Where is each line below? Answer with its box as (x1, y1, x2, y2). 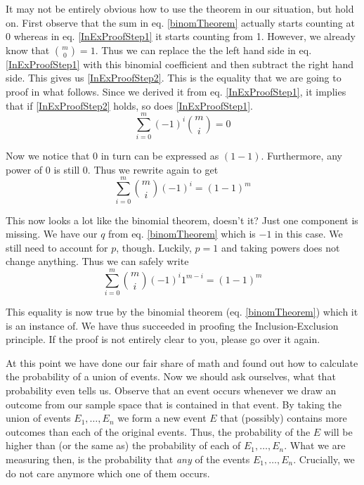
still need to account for (6, 240, 108, 254)
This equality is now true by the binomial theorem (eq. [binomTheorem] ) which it (6, 304, 358, 319)
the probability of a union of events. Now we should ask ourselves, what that (6, 369, 336, 384)
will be (323, 424, 353, 439)
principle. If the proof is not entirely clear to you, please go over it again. (6, 332, 320, 347)
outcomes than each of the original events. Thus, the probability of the (6, 424, 311, 439)
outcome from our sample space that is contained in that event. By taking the (6, 396, 342, 411)
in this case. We (275, 226, 343, 241)
